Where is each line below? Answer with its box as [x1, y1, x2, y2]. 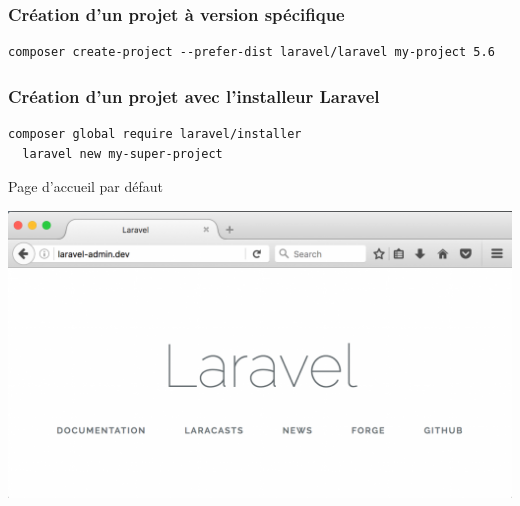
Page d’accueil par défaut [8, 176, 164, 197]
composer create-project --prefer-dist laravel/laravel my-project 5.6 [8, 45, 495, 60]
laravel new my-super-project [22, 146, 223, 161]
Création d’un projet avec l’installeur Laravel [8, 83, 380, 108]
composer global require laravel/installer [8, 127, 302, 142]
